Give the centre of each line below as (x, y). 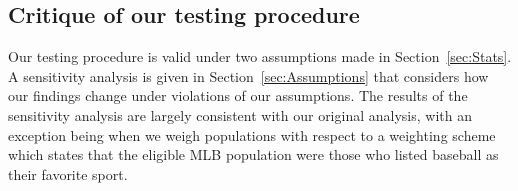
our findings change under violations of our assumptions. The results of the (238, 95)
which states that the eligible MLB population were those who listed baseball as (253, 154)
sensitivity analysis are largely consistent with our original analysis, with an (240, 114)
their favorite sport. (68, 173)
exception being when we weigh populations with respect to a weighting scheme (252, 134)
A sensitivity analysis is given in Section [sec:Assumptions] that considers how (248, 75)
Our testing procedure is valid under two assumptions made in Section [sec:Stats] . (260, 56)
